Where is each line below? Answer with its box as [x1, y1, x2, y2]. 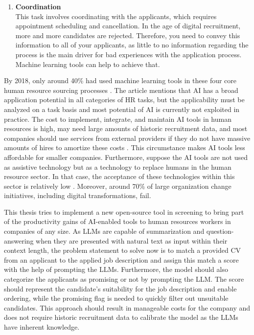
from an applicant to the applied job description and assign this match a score [4, 254, 239, 265]
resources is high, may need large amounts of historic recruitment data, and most [4, 123, 248, 134]
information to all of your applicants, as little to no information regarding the [15, 40, 249, 50]
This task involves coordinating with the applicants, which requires [15, 11, 217, 21]
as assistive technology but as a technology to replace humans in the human [4, 161, 231, 172]
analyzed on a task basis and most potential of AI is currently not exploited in [4, 104, 240, 114]
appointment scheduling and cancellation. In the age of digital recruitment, [15, 21, 241, 31]
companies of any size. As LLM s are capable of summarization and [4, 226, 205, 236]
